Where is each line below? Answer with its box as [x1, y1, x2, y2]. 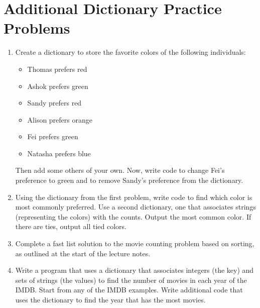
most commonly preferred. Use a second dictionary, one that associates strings [15, 201, 256, 212]
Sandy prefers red [27, 97, 82, 108]
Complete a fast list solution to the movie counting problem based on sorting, [15, 238, 254, 249]
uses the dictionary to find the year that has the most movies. [15, 294, 206, 304]
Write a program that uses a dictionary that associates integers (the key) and [15, 265, 254, 275]
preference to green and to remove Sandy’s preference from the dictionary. [15, 175, 243, 185]
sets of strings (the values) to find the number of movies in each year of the [15, 274, 247, 285]
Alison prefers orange [27, 114, 92, 125]
